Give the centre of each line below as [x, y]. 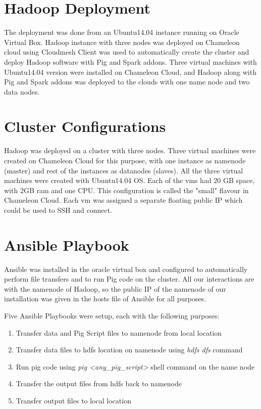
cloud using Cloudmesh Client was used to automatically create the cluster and [127, 52]
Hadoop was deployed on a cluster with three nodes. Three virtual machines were [130, 150]
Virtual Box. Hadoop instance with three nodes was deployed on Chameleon [122, 42]
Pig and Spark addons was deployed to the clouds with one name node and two [127, 82]
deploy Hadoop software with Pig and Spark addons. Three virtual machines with [130, 61]
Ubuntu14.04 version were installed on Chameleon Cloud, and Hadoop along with [130, 72]
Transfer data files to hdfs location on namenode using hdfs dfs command [129, 350]
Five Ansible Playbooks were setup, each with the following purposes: [112, 316]
